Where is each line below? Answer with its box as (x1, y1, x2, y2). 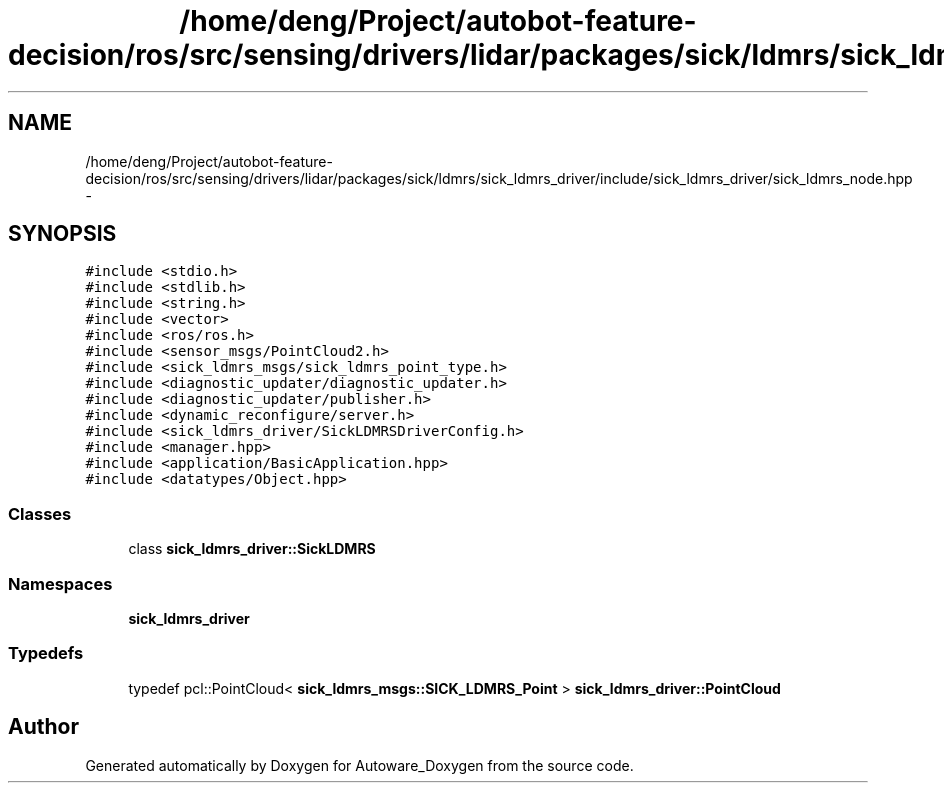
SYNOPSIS (8, 221, 117, 247)
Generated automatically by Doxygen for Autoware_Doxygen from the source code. (85, 756, 634, 774)
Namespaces (8, 573, 113, 594)
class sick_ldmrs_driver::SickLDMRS (128, 540, 376, 558)
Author (8, 714, 79, 740)
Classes (8, 503, 72, 524)
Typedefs (8, 643, 84, 664)
